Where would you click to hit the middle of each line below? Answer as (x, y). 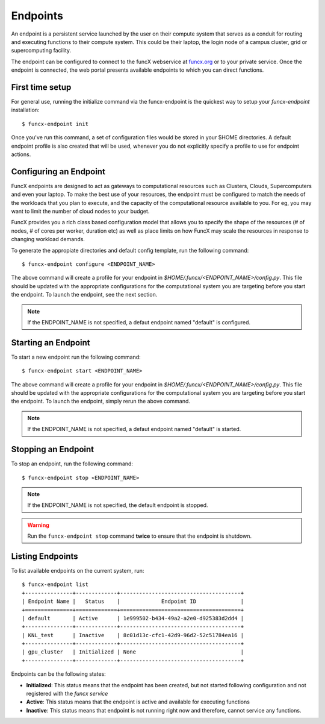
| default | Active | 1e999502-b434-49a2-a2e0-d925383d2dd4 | (133, 618)
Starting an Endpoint (51, 343)
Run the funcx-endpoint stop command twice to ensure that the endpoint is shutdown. (140, 536)
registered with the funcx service (67, 694)
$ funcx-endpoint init (55, 124)
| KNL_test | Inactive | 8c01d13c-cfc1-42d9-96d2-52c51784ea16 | (133, 635)
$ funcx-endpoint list (55, 584)
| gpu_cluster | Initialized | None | (133, 652)
